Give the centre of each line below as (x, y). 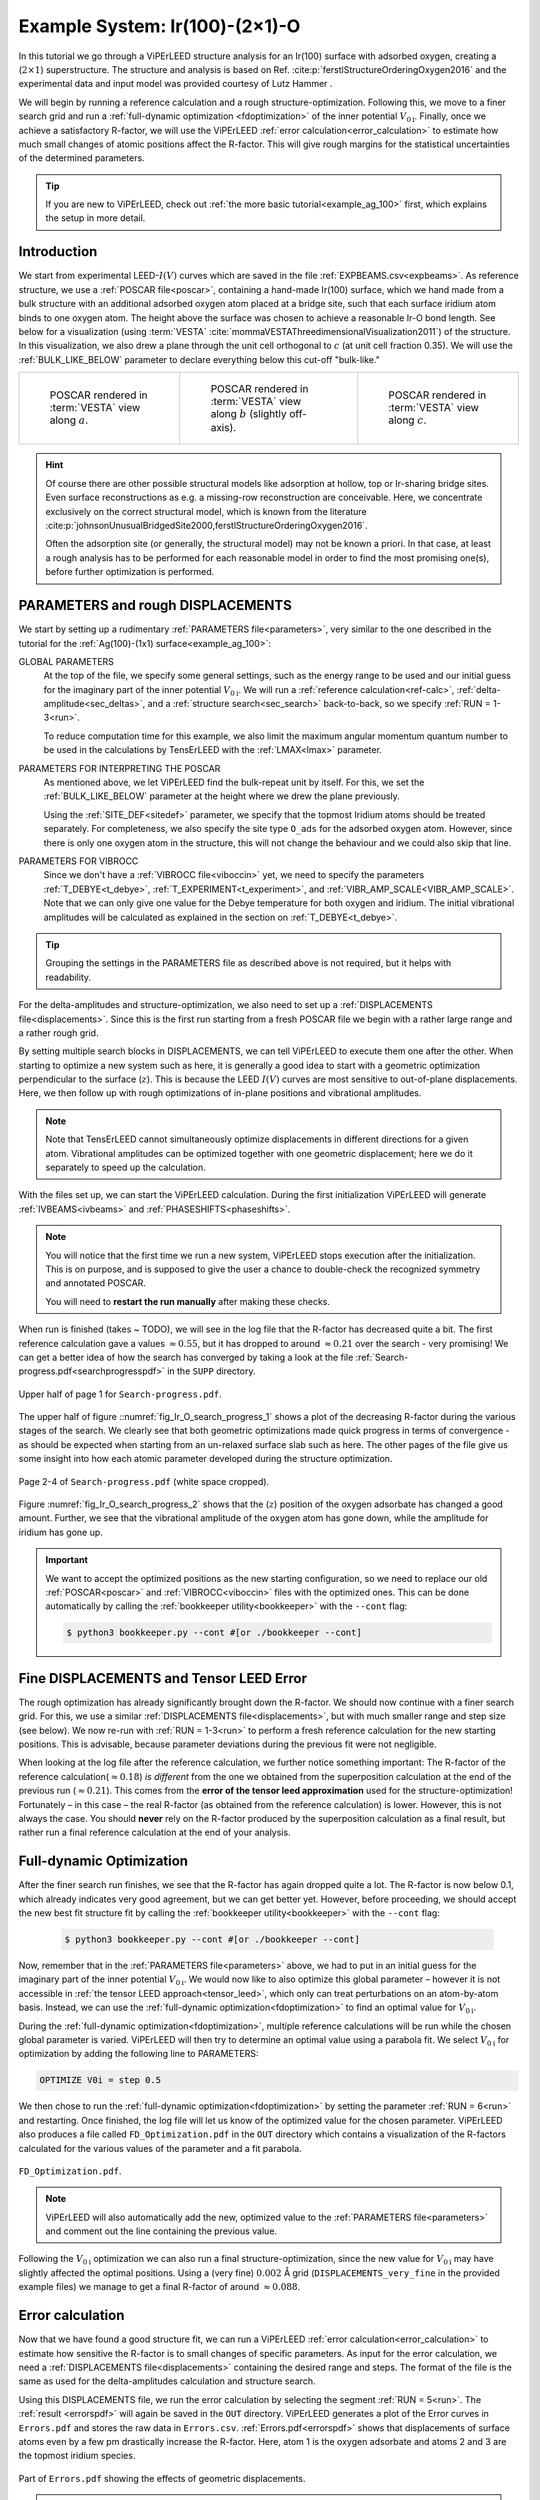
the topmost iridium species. (77, 2456)
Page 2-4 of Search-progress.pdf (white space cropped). (144, 1481)
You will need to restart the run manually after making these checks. (187, 1301)
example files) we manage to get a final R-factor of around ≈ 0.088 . (159, 2287)
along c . (407, 420)
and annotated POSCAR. (96, 1283)
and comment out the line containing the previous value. (161, 2231)
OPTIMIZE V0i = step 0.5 (100, 2080)
